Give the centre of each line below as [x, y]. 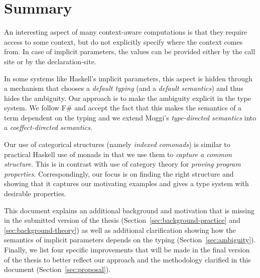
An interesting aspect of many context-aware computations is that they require [126, 32]
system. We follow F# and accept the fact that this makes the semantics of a [123, 108]
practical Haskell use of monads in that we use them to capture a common [118, 154]
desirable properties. [35, 193]
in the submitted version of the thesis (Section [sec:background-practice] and [122, 220]
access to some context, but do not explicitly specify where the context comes [123, 41]
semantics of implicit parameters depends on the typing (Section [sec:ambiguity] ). [130, 240]
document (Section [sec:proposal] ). [57, 269]
